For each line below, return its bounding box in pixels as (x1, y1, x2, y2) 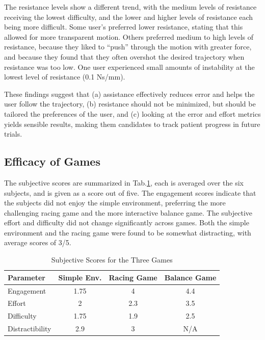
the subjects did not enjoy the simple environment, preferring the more (4, 197, 226, 208)
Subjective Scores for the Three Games (51, 254, 173, 265)
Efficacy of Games (4, 153, 100, 169)
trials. (4, 128, 22, 139)
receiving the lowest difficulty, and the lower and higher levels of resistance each (4, 11, 253, 22)
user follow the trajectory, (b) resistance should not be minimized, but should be (4, 98, 256, 109)
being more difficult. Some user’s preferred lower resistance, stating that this (4, 21, 243, 32)
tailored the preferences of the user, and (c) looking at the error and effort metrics (4, 108, 261, 119)
